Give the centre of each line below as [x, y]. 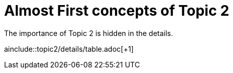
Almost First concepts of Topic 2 [117, 11]
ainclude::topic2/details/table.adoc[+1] [69, 49]
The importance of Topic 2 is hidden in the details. [89, 33]
